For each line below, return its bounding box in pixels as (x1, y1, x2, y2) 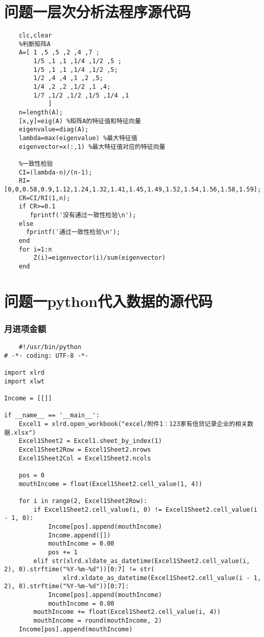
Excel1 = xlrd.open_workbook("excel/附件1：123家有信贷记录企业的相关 (18, 420, 248, 428)
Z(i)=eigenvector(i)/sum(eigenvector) (33, 254, 166, 262)
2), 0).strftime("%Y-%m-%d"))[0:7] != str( (4, 566, 155, 573)
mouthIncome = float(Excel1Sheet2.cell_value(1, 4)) (18, 480, 202, 488)
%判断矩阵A (18, 40, 51, 48)
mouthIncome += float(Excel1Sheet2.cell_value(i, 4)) (33, 608, 221, 616)
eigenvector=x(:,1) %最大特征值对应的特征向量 (18, 143, 166, 150)
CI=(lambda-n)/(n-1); (18, 168, 92, 176)
